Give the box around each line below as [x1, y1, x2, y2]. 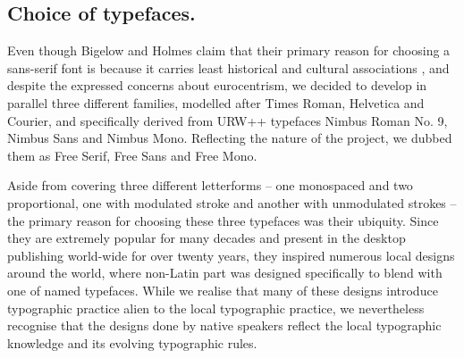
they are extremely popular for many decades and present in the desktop [7, 229, 406, 247]
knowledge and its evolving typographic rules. [7, 333, 257, 352]
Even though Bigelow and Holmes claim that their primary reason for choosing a [7, 41, 451, 60]
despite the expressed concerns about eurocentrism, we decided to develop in [7, 76, 427, 95]
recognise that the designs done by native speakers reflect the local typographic [7, 316, 442, 335]
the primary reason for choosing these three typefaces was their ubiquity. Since [7, 211, 439, 229]
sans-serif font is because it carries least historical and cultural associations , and [7, 58, 450, 77]
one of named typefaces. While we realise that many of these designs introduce [7, 280, 438, 299]
